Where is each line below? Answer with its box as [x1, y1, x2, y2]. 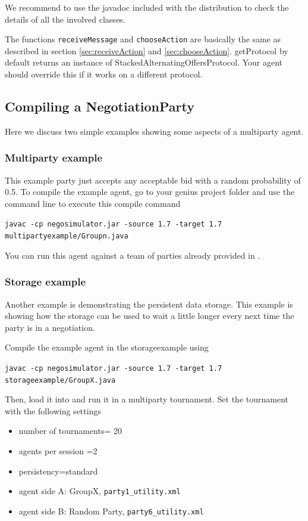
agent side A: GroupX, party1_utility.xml [18, 485, 181, 497]
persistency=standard [18, 464, 98, 477]
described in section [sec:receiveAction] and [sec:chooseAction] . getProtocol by [5, 44, 288, 57]
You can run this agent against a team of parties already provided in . [5, 249, 260, 261]
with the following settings [5, 404, 101, 417]
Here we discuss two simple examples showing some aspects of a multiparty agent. [5, 125, 304, 137]
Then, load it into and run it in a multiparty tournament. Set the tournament [5, 393, 288, 405]
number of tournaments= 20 [18, 424, 122, 437]
